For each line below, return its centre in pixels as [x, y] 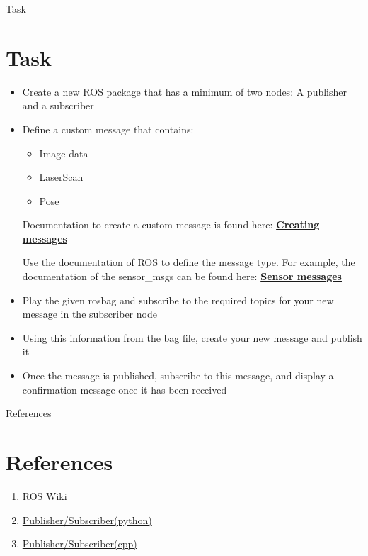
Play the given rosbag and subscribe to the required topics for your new [178, 300]
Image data [64, 153]
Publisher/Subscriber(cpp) [80, 544]
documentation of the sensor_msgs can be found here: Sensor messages [182, 276]
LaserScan [61, 177]
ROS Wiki [45, 495]
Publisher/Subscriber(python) [87, 519]
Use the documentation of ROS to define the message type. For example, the [189, 262]
